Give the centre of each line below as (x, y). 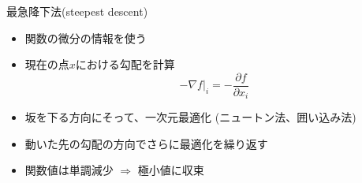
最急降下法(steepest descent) (77, 11)
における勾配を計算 (125, 64)
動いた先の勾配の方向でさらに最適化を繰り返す (146, 143)
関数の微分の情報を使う (86, 37)
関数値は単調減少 (69, 170)
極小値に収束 (171, 170)
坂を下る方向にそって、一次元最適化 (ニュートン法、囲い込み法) (190, 117)
